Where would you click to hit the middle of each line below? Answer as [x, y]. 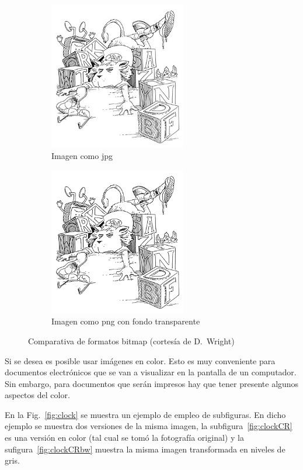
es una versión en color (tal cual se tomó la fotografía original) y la [124, 438]
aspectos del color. [37, 395]
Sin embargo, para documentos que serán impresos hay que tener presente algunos [152, 383]
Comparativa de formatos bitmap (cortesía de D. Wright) [131, 341]
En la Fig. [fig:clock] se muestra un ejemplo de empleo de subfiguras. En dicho [145, 414]
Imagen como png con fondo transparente [126, 321]
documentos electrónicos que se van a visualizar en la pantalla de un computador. [151, 372]
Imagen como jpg [82, 156]
